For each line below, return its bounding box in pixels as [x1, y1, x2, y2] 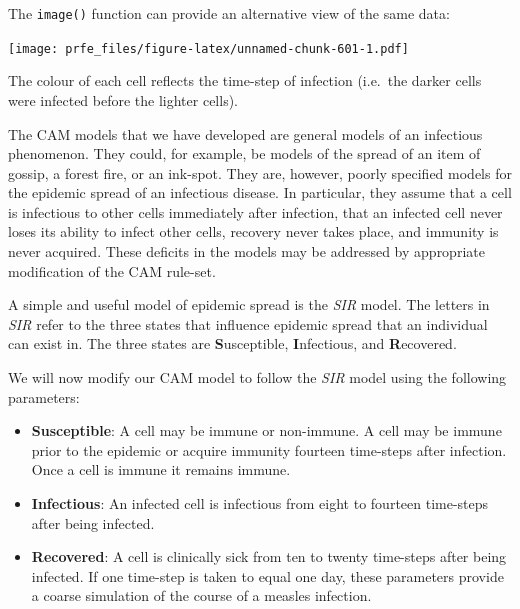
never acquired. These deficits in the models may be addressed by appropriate [8, 241, 485, 262]
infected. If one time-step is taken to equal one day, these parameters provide [31, 565, 504, 586]
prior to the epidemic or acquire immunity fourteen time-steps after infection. [31, 439, 507, 460]
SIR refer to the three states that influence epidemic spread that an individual [8, 313, 488, 334]
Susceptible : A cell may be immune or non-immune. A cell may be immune [31, 420, 502, 441]
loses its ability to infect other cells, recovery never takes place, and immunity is [8, 221, 499, 242]
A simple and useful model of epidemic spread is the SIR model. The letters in [8, 294, 490, 315]
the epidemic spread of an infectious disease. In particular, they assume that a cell [8, 182, 512, 203]
